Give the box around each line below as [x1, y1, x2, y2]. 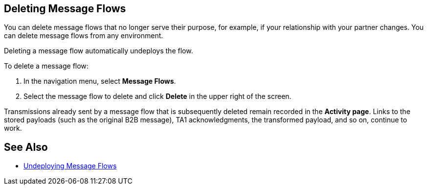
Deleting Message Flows [4, 2, 126, 15]
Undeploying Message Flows [23, 162, 117, 170]
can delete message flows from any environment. [4, 31, 163, 40]
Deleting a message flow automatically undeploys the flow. [4, 47, 193, 55]
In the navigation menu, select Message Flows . [23, 77, 176, 86]
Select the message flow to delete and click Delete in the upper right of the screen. [23, 92, 292, 101]
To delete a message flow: [4, 62, 89, 71]
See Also [4, 141, 48, 153]
